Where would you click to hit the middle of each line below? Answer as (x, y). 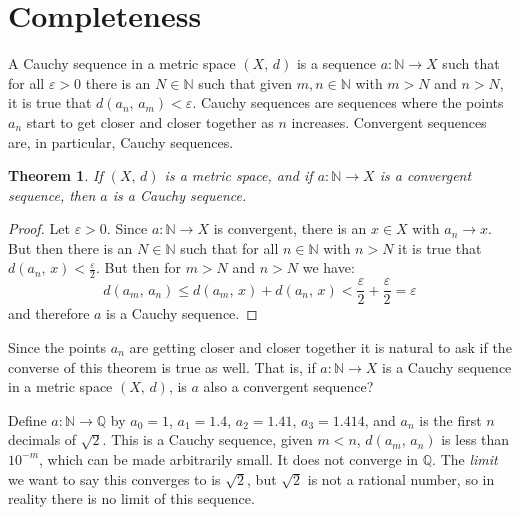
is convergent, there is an (290, 228)
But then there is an (70, 247)
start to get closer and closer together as (150, 121)
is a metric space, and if (238, 175)
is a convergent (425, 175)
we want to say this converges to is (114, 478)
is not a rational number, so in (401, 478)
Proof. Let (39, 228)
